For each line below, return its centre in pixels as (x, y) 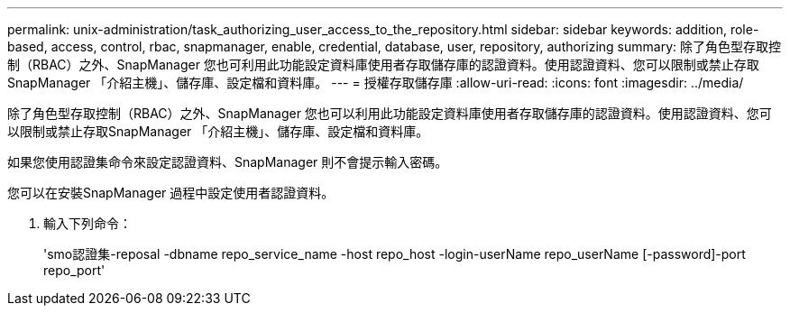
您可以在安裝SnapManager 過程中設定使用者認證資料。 (171, 193)
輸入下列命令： (87, 223)
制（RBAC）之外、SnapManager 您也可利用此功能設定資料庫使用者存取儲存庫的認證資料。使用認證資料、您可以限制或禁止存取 (383, 64)
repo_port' (74, 270)
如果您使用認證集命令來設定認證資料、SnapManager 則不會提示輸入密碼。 (228, 162)
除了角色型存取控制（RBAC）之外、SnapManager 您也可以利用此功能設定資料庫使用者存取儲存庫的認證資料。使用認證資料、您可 (390, 113)
